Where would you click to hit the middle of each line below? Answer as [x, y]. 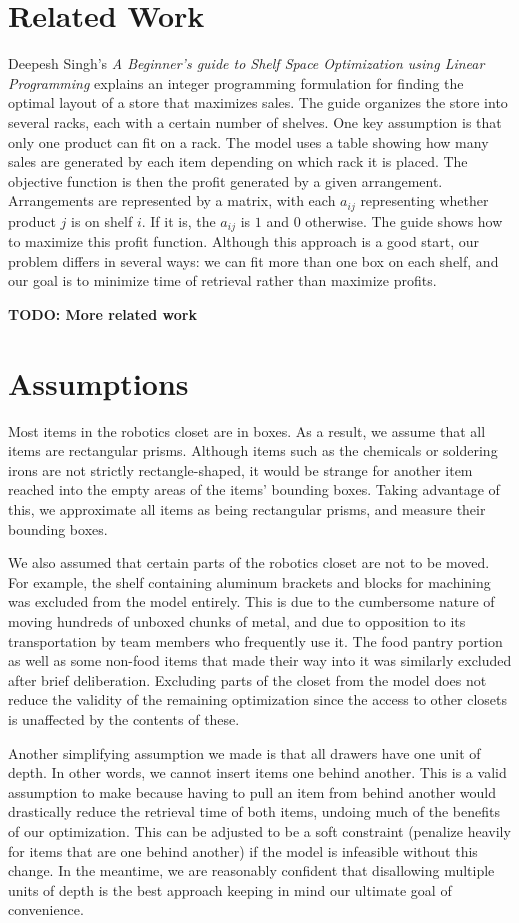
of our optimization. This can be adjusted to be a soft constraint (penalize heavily [259, 830]
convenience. [46, 909]
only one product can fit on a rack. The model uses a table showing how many [248, 141]
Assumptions [98, 382]
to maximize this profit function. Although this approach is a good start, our [244, 241]
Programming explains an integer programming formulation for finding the [236, 82]
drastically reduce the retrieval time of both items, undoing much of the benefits [254, 811]
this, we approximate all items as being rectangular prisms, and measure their [247, 509]
